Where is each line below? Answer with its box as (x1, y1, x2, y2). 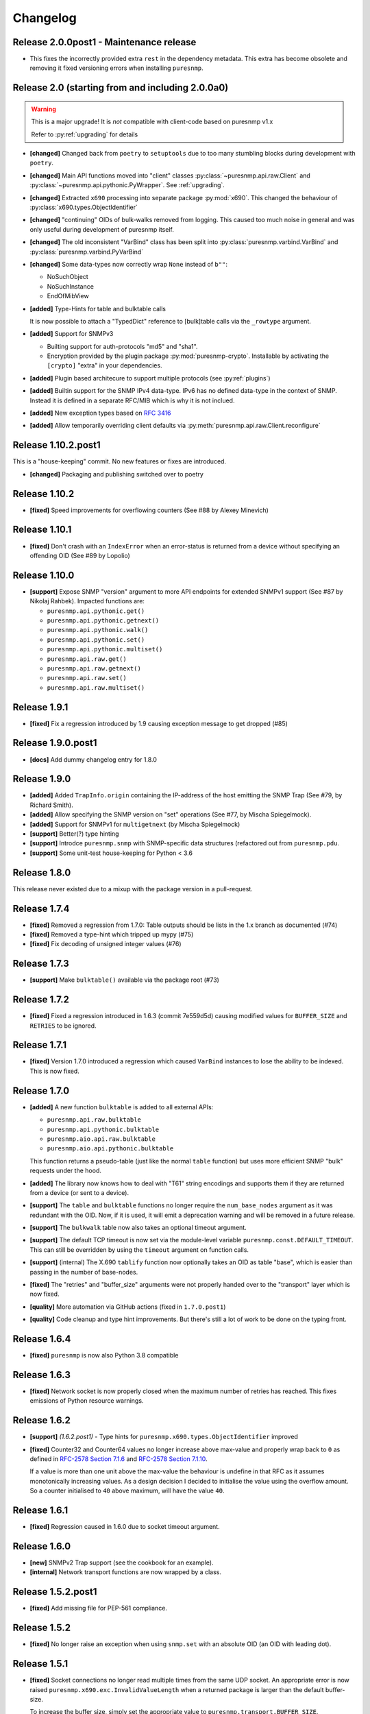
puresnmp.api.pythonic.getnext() (47, 616, 160, 624)
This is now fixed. (29, 1067, 80, 1075)
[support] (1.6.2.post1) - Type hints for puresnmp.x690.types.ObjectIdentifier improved (29, 1433, 298, 1441)
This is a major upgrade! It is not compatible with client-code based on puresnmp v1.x (31, 117, 273, 126)
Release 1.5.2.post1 (12, 1586, 97, 1597)
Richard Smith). (29, 801, 73, 809)
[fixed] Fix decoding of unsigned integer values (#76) (29, 940, 182, 948)
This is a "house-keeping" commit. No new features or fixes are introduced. (12, 457, 226, 466)
